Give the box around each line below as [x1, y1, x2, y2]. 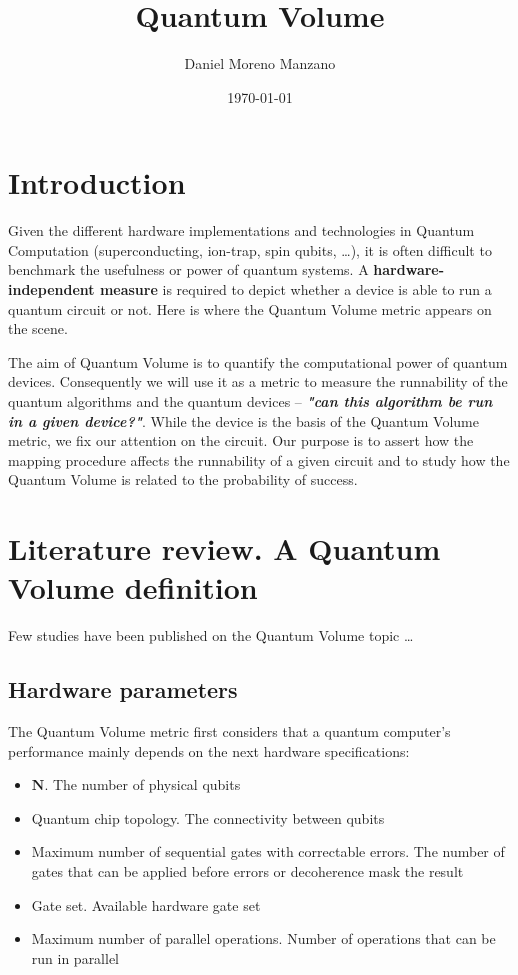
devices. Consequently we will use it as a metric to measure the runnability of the [8, 371, 508, 392]
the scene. [8, 318, 68, 339]
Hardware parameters [8, 674, 238, 705]
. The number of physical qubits [44, 774, 241, 795]
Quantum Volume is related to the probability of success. [8, 469, 358, 490]
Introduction [8, 162, 186, 203]
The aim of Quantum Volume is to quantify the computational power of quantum [8, 351, 508, 372]
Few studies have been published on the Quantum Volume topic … [8, 625, 414, 646]
